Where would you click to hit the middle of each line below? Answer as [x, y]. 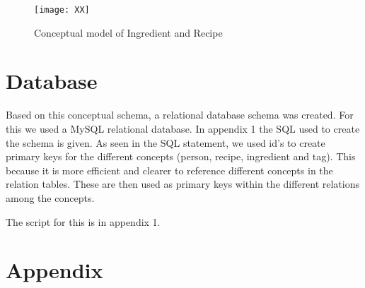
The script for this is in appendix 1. [83, 221]
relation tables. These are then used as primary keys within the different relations [183, 184]
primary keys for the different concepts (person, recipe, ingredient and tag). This [181, 156]
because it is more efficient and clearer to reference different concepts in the [169, 170]
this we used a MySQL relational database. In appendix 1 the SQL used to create [183, 128]
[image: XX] [62, 10]
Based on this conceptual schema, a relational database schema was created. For [180, 115]
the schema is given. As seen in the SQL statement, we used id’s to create [166, 142]
